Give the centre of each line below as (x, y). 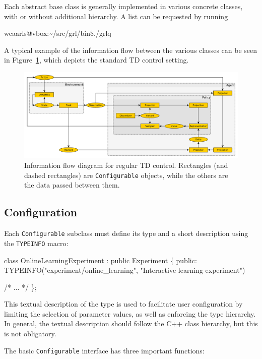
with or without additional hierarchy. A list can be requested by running (116, 16)
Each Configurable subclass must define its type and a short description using (126, 233)
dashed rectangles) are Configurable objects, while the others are (126, 175)
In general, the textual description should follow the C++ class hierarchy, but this (131, 323)
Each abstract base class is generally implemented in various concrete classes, (123, 6)
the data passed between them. (72, 185)
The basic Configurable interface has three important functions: (104, 350)
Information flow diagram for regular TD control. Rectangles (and (126, 165)
